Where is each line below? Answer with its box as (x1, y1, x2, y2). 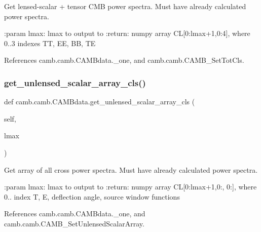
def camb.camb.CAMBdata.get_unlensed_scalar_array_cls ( (4, 96, 195, 107)
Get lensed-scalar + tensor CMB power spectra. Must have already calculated (4, 1, 246, 11)
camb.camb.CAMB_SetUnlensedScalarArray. (4, 218, 144, 228)
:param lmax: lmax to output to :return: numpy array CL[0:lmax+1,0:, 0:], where (4, 181, 257, 192)
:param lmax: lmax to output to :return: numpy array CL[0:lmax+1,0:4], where (4, 28, 250, 38)
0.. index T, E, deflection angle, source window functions (4, 191, 180, 202)
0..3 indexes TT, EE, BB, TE (4, 37, 96, 48)
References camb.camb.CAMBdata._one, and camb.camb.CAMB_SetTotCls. (4, 55, 244, 65)
